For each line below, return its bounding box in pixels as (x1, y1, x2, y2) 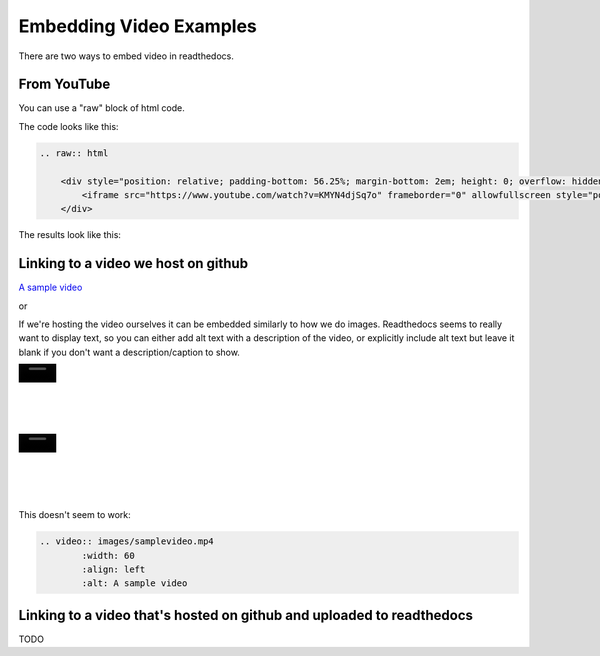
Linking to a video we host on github (18, 255, 249, 272)
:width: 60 (81, 550, 135, 561)
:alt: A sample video (81, 578, 188, 589)
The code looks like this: (18, 120, 119, 132)
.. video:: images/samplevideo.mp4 (39, 536, 214, 547)
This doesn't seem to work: (18, 509, 132, 521)
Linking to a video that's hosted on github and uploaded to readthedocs (18, 606, 474, 624)
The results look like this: (18, 229, 122, 241)
